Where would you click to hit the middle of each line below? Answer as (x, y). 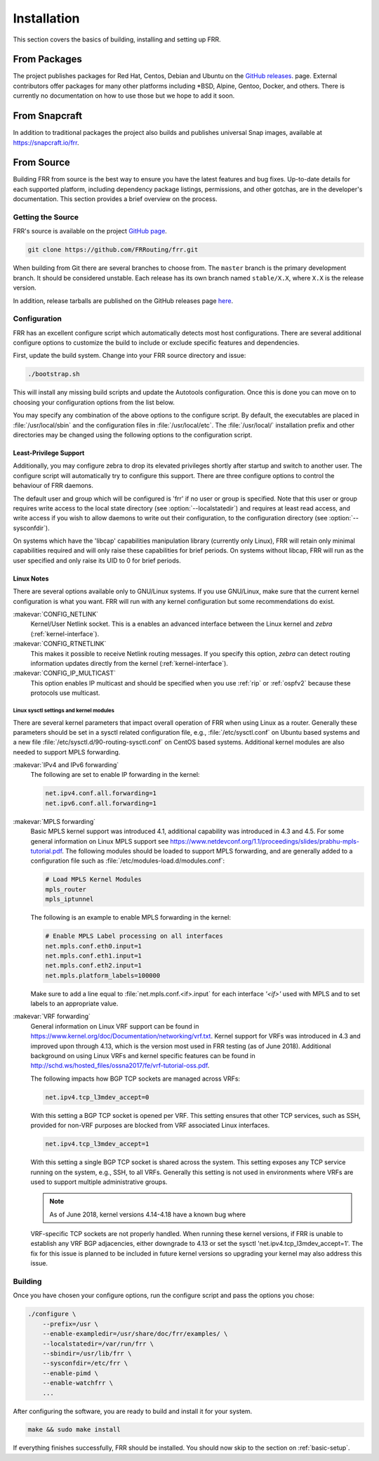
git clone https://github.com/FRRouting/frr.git (113, 250)
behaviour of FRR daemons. (53, 486)
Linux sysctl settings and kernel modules (64, 710)
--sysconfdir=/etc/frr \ (85, 1363)
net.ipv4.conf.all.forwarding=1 (101, 793)
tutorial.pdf (46, 851)
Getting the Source (46, 217)
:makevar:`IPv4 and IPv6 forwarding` (66, 765)
